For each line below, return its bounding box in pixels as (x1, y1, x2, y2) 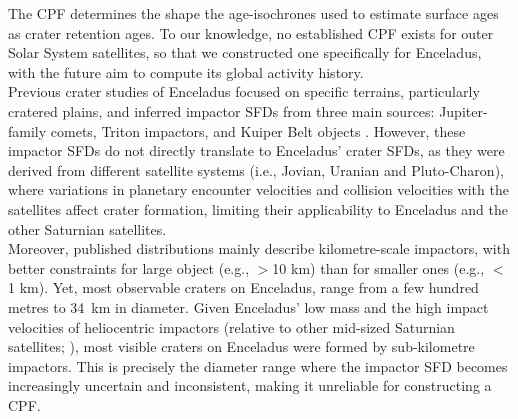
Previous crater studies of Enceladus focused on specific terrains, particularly (8, 81, 480, 102)
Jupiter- (439, 100, 488, 121)
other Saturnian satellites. (8, 218, 167, 239)
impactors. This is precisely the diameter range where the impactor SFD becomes (8, 355, 508, 376)
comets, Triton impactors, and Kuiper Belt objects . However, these (50, 120, 466, 141)
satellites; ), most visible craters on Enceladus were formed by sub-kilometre (8, 336, 475, 357)
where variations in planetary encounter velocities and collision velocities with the (8, 179, 509, 200)
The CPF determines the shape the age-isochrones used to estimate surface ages (8, 3, 499, 23)
